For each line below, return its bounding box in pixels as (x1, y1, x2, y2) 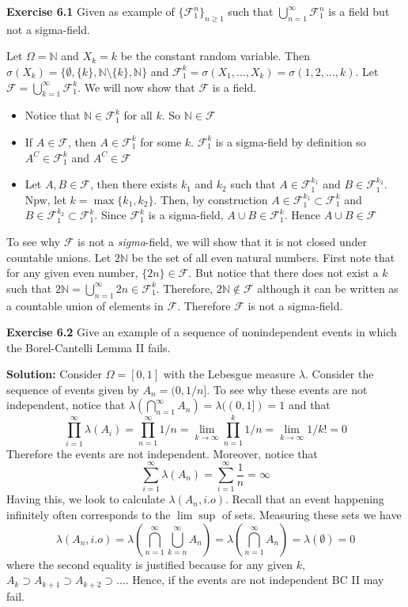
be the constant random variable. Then (120, 47, 310, 64)
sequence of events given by (6, 381, 139, 397)
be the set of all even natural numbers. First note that (131, 248, 395, 265)
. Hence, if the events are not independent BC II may (125, 571, 384, 588)
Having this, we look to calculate (6, 491, 165, 507)
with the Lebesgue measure (163, 366, 296, 382)
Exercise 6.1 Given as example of (6, 3, 175, 19)
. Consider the (305, 366, 374, 382)
